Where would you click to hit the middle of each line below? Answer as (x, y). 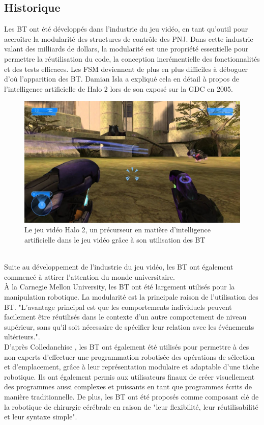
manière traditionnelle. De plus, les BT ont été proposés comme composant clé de (131, 396)
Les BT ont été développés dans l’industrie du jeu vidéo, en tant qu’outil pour (126, 29)
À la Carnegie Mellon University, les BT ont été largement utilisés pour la (120, 287)
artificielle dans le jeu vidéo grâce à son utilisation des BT (115, 240)
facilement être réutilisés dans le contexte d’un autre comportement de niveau (125, 317)
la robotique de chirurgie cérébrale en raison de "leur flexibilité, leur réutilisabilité (131, 406)
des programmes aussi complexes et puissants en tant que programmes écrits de (128, 387)
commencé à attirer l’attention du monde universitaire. (90, 276)
